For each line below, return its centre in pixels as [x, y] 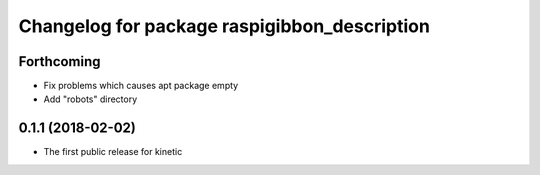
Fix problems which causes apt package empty [141, 86]
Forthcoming [59, 61]
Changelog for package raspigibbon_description [224, 26]
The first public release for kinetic [113, 152]
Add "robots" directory [90, 99]
